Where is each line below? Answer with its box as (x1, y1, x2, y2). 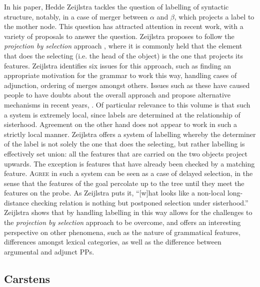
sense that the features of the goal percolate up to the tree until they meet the (4, 177, 244, 188)
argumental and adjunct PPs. (4, 246, 94, 256)
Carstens (4, 270, 50, 286)
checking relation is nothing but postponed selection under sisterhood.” (31, 197, 248, 207)
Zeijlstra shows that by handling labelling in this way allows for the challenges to (4, 207, 252, 217)
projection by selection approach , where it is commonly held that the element (4, 40, 242, 51)
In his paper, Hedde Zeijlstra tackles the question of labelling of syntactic (4, 1, 229, 11)
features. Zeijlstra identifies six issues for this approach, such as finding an (4, 60, 231, 70)
